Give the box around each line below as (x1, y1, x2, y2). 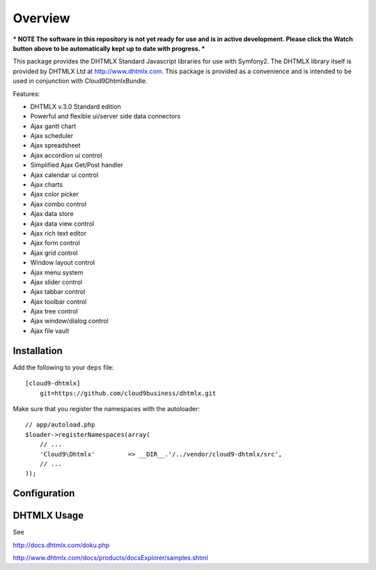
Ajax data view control (30, 219, 95, 228)
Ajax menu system (30, 268, 84, 277)
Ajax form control (30, 239, 80, 247)
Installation (13, 345, 63, 357)
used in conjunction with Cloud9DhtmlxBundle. (13, 77, 148, 85)
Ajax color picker (30, 190, 79, 199)
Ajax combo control (30, 199, 87, 208)
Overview (13, 10, 70, 26)
